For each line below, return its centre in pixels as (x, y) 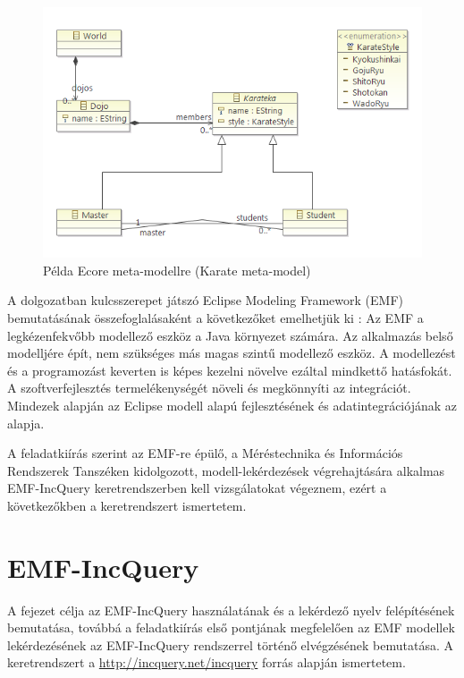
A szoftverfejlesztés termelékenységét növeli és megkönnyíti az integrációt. (209, 388)
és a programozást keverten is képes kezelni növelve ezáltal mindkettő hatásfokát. (230, 370)
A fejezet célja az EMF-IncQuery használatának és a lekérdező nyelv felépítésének (231, 610)
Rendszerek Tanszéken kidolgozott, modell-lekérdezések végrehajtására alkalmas (226, 470)
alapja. (26, 423)
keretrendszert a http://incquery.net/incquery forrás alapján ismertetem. (207, 662)
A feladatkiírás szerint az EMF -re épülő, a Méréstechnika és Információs (205, 453)
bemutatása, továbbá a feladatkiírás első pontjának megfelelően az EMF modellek (231, 627)
